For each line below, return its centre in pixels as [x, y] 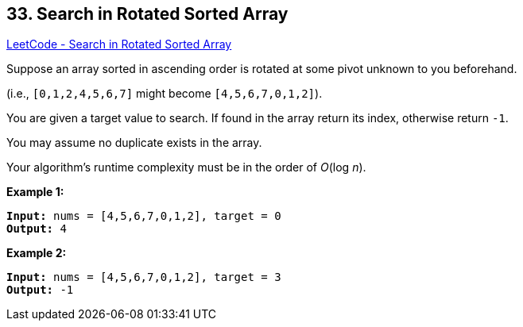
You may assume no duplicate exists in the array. [134, 143]
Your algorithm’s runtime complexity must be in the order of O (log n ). [186, 167]
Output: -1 [40, 290]
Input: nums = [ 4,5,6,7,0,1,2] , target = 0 [144, 216]
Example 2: [37, 253]
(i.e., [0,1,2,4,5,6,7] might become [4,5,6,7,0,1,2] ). [165, 94]
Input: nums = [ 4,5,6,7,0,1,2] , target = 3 [144, 277]
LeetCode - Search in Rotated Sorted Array [119, 44]
